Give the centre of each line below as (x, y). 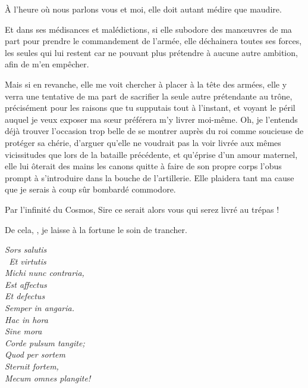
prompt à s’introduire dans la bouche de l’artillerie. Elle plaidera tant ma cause (150, 177)
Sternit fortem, (32, 366)
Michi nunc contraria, (45, 273)
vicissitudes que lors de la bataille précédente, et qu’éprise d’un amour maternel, (151, 154)
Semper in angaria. (40, 308)
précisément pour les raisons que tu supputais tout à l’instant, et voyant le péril (150, 108)
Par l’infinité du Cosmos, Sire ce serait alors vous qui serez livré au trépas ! (142, 209)
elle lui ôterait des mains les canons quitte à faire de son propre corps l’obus (143, 166)
